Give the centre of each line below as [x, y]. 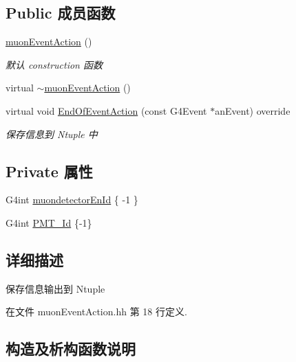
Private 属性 [49, 171]
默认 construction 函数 [54, 64]
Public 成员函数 [61, 13]
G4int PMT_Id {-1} [49, 222]
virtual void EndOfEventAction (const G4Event [106, 110]
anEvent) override [253, 110]
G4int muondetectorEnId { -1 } [72, 200]
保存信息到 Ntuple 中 [52, 134]
